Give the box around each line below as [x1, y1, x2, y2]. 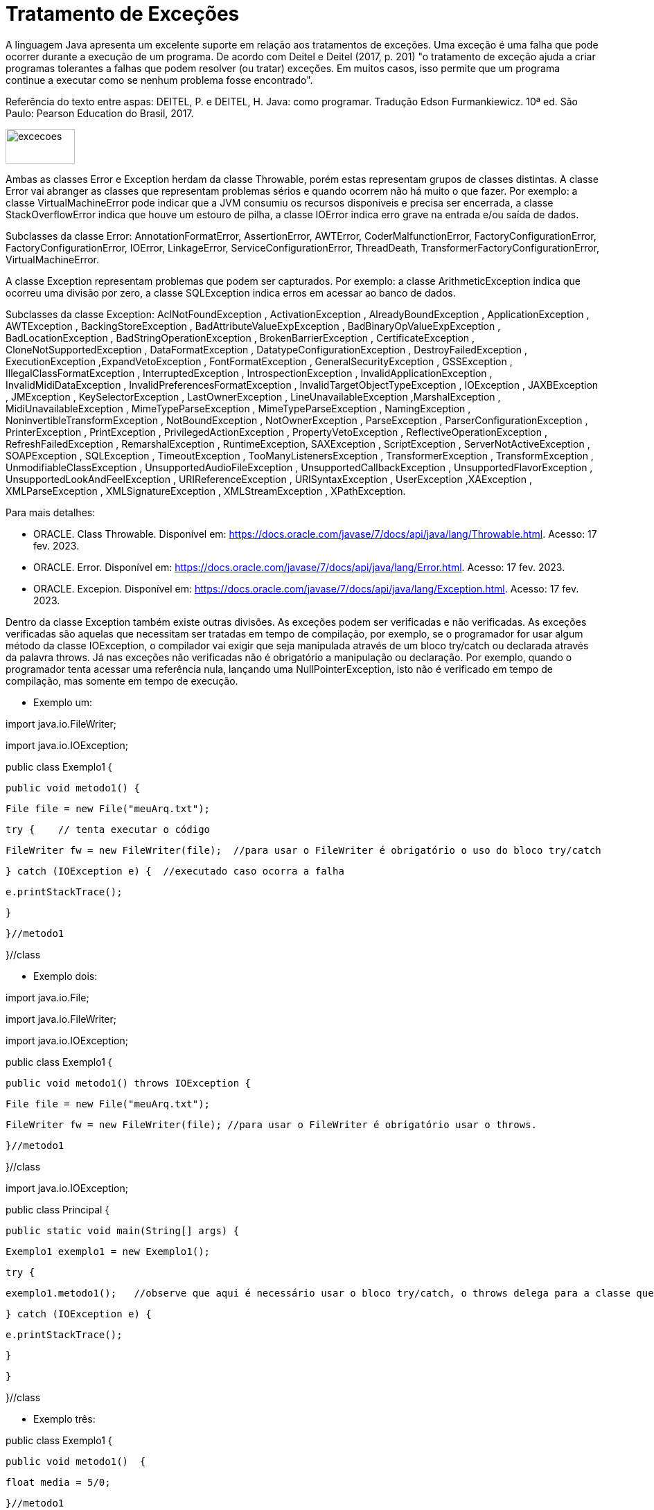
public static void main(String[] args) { [6, 1224, 240, 1236]
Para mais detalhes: [6, 506, 96, 518]
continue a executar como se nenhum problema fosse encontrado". [6, 73, 313, 86]
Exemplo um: [33, 696, 93, 708]
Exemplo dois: [33, 969, 98, 982]
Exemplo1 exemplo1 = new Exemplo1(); [6, 1245, 211, 1257]
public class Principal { [6, 1203, 109, 1215]
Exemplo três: [33, 1412, 96, 1425]
